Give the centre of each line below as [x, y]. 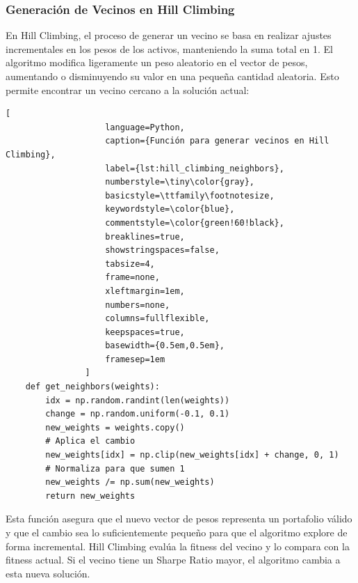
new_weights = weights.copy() [115, 427]
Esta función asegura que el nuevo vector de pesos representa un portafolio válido [179, 519]
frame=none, [132, 278]
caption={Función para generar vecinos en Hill [217, 141]
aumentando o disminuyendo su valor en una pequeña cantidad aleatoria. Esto [172, 76]
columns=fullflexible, [157, 319]
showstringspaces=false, [162, 250]
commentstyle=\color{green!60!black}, [195, 223]
